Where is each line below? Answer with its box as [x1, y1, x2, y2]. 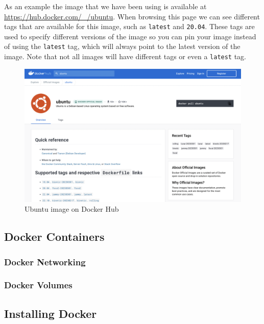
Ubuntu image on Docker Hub [25, 204, 119, 214]
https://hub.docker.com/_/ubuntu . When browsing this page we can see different [4, 11, 260, 21]
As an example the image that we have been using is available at [4, 1, 207, 11]
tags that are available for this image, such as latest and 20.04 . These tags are [4, 21, 255, 32]
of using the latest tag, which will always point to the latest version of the [4, 41, 241, 52]
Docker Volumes [4, 279, 73, 291]
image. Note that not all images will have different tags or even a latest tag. [4, 51, 247, 62]
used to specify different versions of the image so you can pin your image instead [4, 31, 256, 41]
